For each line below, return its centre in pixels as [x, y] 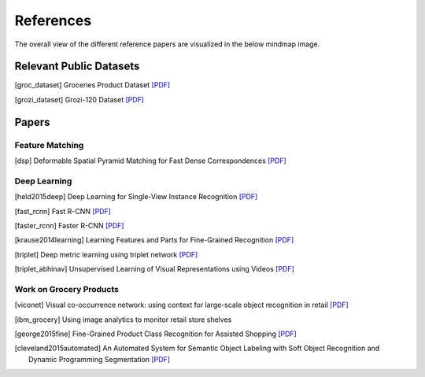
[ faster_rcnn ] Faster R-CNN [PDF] [69, 225]
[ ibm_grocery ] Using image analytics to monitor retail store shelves [123, 320]
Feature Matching [49, 145]
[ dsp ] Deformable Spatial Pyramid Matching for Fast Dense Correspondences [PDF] [150, 161]
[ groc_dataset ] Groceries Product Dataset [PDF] [92, 85]
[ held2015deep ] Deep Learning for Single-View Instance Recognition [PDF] [136, 197]
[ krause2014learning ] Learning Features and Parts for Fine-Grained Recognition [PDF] [154, 240]
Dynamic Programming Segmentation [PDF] [100, 359]
